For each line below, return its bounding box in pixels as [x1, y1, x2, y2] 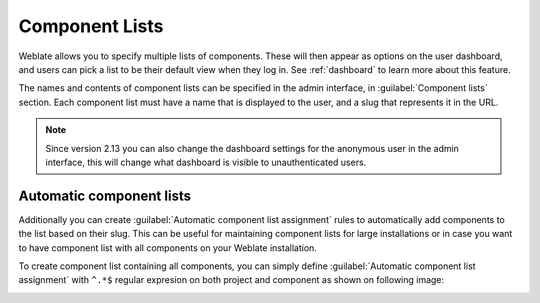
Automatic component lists [18, 187, 192, 204]
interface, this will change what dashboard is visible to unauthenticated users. [45, 156, 367, 168]
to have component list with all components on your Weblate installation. [18, 241, 317, 254]
